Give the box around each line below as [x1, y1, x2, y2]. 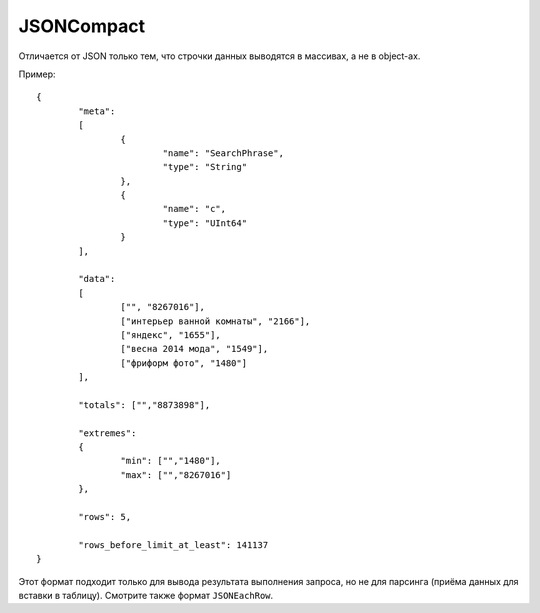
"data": [78, 273, 116, 285]
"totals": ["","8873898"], [78, 399, 211, 410]
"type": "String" [162, 161, 248, 173]
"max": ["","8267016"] [120, 469, 232, 480]
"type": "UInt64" [162, 217, 248, 229]
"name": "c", [162, 203, 227, 215]
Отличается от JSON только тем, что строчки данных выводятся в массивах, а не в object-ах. [18, 50, 421, 62]
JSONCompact [18, 15, 145, 37]
